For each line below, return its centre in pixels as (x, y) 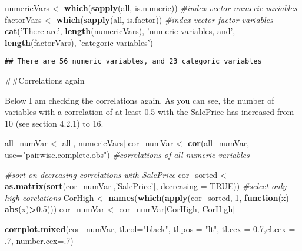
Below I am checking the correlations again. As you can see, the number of (140, 100)
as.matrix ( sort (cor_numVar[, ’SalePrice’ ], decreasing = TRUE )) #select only (146, 186)
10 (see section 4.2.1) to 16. (54, 123)
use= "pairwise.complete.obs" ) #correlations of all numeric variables (127, 154)
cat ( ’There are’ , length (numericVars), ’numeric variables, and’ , (120, 31)
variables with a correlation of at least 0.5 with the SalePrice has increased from (150, 112)
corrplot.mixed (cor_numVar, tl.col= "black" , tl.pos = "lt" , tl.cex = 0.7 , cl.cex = (150, 228)
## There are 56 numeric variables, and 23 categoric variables (133, 62)
